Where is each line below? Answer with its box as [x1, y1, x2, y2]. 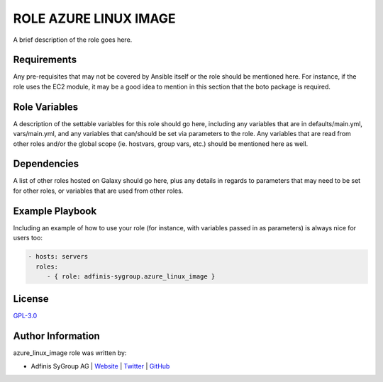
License [13, 293, 49, 305]
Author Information [13, 330, 101, 342]
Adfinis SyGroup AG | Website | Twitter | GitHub [30, 361, 170, 370]
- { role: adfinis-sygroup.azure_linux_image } [46, 272, 216, 280]
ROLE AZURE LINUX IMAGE [13, 11, 176, 26]
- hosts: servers [28, 252, 89, 261]
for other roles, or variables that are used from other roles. [13, 186, 184, 195]
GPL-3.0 [13, 312, 38, 320]
